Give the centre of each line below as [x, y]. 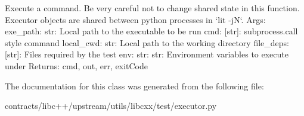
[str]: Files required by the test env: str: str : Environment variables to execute [147, 54]
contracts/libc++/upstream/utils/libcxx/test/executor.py [111, 106]
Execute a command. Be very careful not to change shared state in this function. [152, 8]
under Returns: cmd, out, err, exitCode [77, 65]
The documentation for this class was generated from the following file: [134, 86]
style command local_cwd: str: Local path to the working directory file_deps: [147, 42]
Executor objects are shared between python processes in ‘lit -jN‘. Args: [135, 19]
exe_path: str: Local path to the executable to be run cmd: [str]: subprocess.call [151, 31]
